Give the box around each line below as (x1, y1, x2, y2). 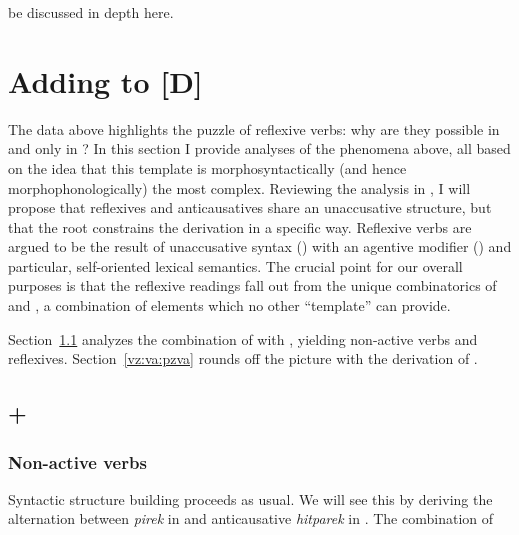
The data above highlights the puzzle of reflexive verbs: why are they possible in (8, 118, 500, 139)
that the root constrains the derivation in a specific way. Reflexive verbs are (8, 216, 472, 237)
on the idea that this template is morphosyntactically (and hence (8, 157, 407, 178)
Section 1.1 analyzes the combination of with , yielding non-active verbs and (8, 328, 478, 349)
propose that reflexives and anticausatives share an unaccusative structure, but (8, 197, 492, 218)
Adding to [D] (8, 60, 203, 101)
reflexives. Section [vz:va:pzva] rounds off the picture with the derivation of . (8, 348, 478, 369)
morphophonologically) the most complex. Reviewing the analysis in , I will (8, 177, 471, 198)
